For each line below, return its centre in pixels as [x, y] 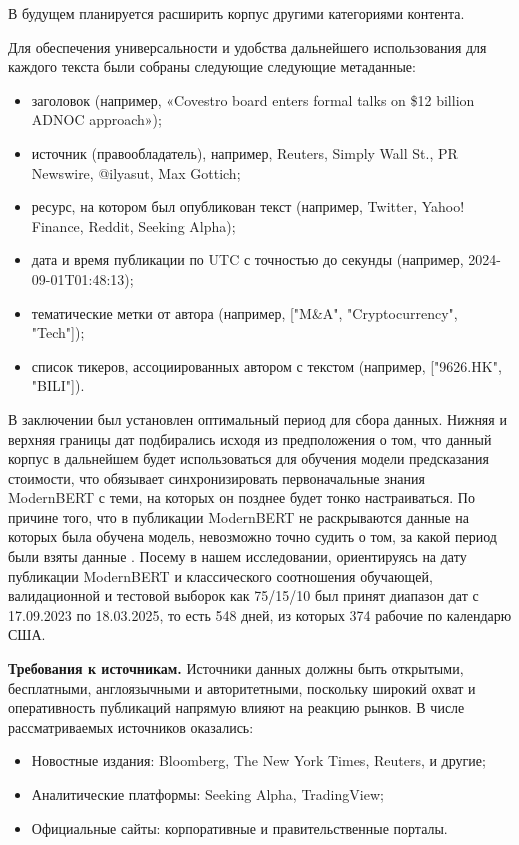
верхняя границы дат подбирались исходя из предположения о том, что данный [250, 438]
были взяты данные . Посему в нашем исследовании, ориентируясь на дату [237, 556]
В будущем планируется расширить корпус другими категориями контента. [236, 13]
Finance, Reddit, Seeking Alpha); [133, 225]
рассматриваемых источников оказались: [131, 726]
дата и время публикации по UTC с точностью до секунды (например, [247, 259]
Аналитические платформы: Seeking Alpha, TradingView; [207, 794]
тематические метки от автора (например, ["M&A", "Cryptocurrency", [244, 312]
